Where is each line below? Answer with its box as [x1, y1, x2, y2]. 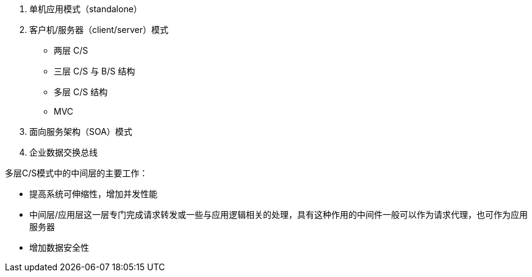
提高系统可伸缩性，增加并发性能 [29, 189, 157, 199]
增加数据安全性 [29, 242, 89, 253]
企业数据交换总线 [29, 147, 98, 157]
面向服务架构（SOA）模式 [29, 126, 132, 137]
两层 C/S [54, 45, 88, 56]
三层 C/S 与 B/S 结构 [54, 66, 135, 76]
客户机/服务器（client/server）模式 [29, 24, 168, 35]
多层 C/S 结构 [54, 87, 108, 97]
